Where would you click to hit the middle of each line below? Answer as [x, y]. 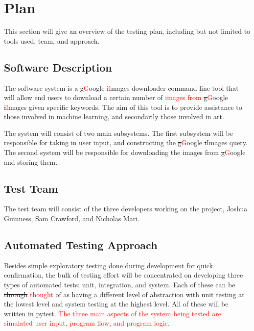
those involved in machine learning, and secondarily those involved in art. [114, 116]
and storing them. [31, 162]
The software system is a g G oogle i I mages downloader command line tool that [121, 88]
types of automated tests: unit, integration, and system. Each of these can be [120, 285]
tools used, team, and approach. [52, 40]
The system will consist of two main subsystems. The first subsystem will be [118, 133]
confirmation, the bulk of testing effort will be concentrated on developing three [124, 275]
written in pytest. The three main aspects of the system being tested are [113, 313]
